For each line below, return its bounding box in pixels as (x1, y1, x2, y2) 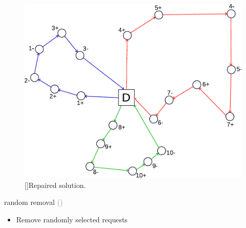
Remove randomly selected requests (16, 214, 128, 225)
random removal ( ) (4, 197, 63, 207)
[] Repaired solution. (25, 179, 86, 190)
